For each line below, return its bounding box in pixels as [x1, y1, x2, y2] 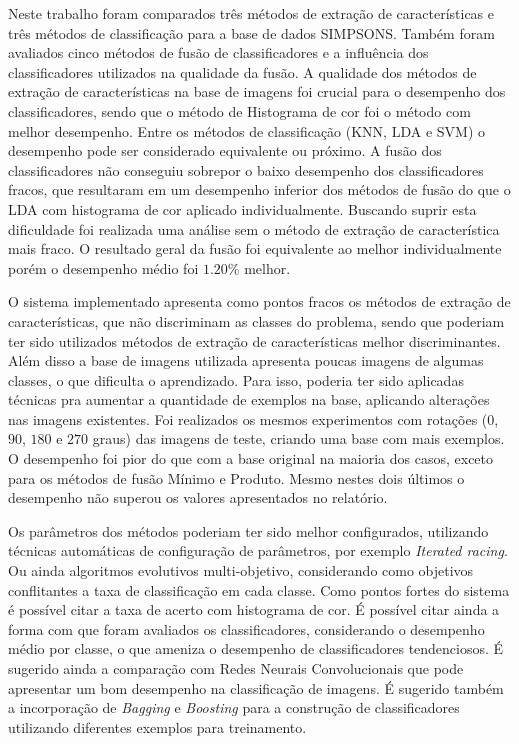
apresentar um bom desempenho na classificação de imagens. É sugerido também [8, 677, 504, 698]
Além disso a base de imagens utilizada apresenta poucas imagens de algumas [8, 350, 484, 371]
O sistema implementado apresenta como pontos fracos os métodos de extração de [8, 291, 511, 312]
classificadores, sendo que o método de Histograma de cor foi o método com [8, 100, 471, 121]
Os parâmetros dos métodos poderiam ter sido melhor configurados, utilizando [8, 520, 489, 541]
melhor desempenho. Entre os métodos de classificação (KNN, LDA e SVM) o [8, 120, 485, 141]
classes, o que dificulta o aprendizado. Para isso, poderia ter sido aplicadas [8, 369, 464, 390]
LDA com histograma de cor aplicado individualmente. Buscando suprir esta [8, 198, 477, 219]
